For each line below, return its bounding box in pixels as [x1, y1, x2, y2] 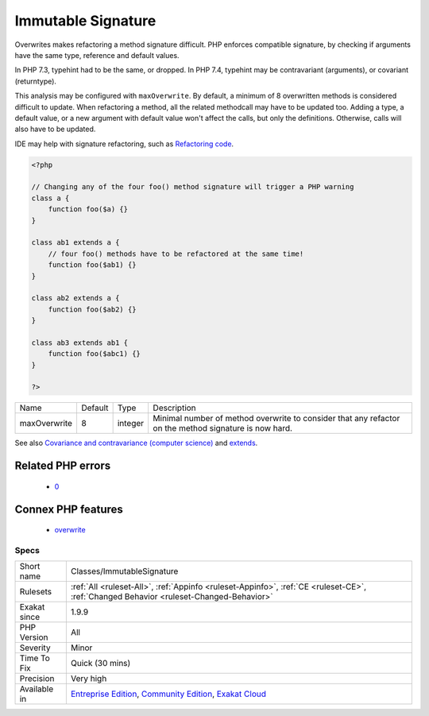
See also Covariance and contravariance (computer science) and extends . [14, 438, 258, 448]
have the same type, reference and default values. [14, 50, 180, 60]
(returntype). [14, 76, 57, 86]
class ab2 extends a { [31, 294, 120, 303]
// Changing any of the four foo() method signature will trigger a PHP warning [31, 183, 354, 192]
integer [117, 418, 145, 429]
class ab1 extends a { [31, 238, 120, 247]
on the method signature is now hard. [153, 423, 293, 434]
